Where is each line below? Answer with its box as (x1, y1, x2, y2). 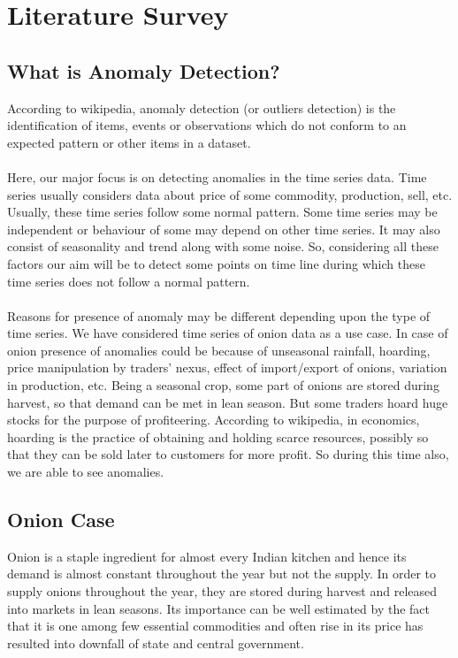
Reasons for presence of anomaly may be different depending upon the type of (7, 306, 431, 325)
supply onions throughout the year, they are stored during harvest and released (7, 582, 438, 601)
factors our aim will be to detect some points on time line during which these (7, 254, 425, 272)
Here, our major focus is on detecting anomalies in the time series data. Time (7, 167, 427, 186)
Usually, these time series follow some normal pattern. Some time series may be (7, 203, 438, 221)
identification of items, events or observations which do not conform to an (7, 116, 407, 134)
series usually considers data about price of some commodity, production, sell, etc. (7, 185, 453, 203)
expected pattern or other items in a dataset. (7, 133, 251, 151)
